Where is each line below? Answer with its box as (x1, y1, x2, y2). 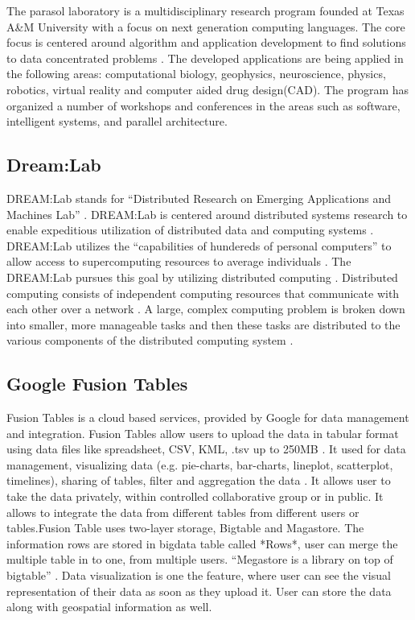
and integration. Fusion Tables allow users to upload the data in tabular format (6, 424, 399, 441)
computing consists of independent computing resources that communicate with (6, 284, 400, 301)
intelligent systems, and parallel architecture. (6, 113, 228, 130)
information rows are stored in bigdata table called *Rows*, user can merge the (6, 535, 398, 552)
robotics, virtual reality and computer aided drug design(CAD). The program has (6, 81, 409, 97)
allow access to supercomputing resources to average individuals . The (6, 253, 351, 270)
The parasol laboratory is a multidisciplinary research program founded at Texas (6, 2, 405, 19)
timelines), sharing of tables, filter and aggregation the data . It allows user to (6, 472, 391, 489)
